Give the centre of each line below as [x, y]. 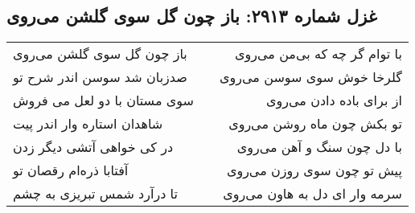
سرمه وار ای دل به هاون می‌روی [312, 194]
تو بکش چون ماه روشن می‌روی [315, 124]
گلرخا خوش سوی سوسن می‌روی [311, 77]
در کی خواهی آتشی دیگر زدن [93, 147]
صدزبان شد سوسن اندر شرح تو [100, 77]
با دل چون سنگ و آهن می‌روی [319, 147]
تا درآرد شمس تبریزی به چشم [95, 194]
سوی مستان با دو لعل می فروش [103, 100]
